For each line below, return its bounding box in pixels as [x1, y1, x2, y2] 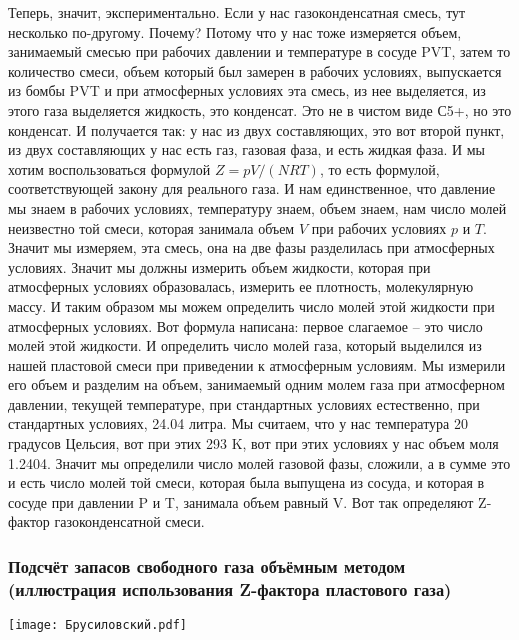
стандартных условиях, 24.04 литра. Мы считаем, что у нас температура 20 [8, 413, 468, 434]
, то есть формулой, [319, 158, 440, 179]
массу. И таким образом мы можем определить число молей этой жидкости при [8, 295, 495, 316]
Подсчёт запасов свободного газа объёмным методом [8, 553, 406, 578]
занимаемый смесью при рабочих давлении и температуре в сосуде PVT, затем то [8, 41, 511, 62]
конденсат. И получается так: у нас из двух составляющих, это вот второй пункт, [8, 119, 505, 140]
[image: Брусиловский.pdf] [8, 618, 187, 633]
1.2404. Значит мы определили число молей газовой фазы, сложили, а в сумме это [8, 452, 511, 473]
